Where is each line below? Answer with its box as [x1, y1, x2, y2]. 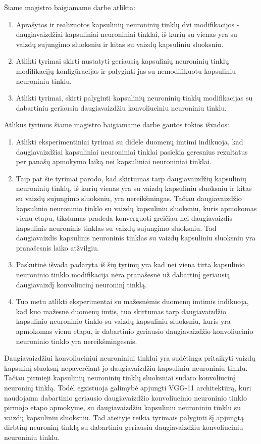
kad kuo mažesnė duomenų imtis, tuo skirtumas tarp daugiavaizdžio [16, 306, 226, 316]
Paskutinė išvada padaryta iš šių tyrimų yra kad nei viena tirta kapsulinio [16, 259, 245, 270]
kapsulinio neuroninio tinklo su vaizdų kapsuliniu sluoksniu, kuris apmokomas [16, 203, 257, 213]
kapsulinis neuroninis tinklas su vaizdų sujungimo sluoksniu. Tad [16, 222, 217, 233]
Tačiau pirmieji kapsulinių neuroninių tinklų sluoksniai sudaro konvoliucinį [4, 372, 235, 383]
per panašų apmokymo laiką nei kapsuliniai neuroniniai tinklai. [16, 156, 212, 167]
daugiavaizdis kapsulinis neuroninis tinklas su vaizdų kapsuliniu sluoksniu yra [16, 232, 256, 243]
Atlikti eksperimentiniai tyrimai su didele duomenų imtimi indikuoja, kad [16, 136, 243, 146]
